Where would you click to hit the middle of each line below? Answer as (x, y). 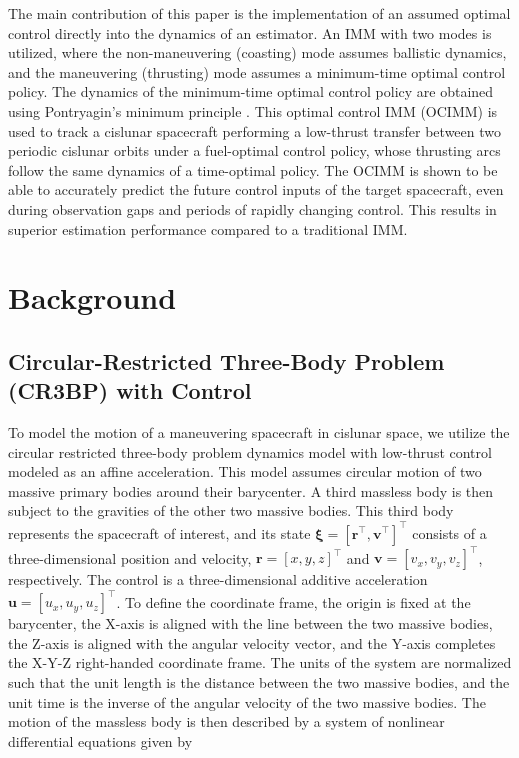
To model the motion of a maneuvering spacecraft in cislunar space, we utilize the (259, 432)
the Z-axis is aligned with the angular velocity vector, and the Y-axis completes (252, 642)
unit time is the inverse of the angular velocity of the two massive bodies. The (247, 701)
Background (92, 297)
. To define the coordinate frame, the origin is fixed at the (293, 601)
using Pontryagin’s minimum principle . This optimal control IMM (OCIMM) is (253, 110)
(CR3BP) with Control (130, 390)
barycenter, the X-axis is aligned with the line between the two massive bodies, (250, 623)
